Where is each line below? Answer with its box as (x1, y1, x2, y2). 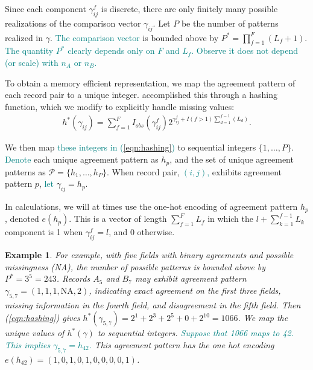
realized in (5, 31, 43, 44)
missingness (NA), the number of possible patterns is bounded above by (5, 260, 265, 273)
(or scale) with (5, 56, 58, 68)
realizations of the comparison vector (5, 16, 141, 29)
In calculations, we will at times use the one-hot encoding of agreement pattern (5, 200, 298, 212)
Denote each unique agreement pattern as (5, 153, 159, 166)
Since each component (5, 2, 86, 15)
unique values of (5, 326, 65, 339)
